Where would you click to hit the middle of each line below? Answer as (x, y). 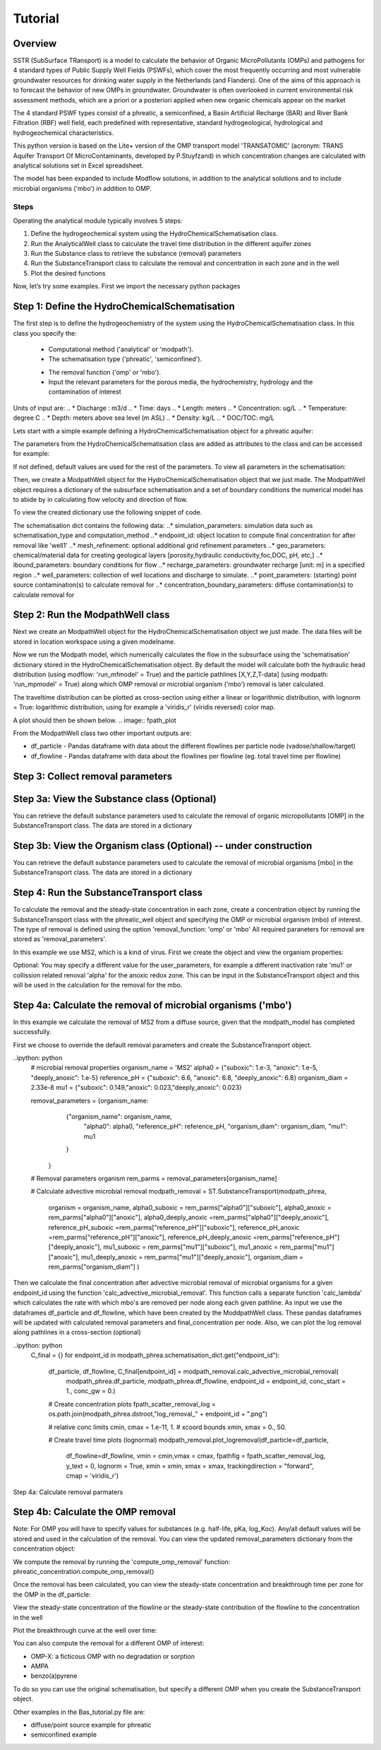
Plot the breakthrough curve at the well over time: (85, 1630)
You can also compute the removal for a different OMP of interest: (109, 1643)
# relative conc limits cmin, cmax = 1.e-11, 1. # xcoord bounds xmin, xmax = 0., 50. (168, 1427)
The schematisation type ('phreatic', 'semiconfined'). (125, 359)
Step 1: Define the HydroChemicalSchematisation (124, 306)
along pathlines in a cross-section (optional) (77, 1332)
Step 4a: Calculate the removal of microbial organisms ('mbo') (152, 1005)
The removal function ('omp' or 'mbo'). (105, 372)
